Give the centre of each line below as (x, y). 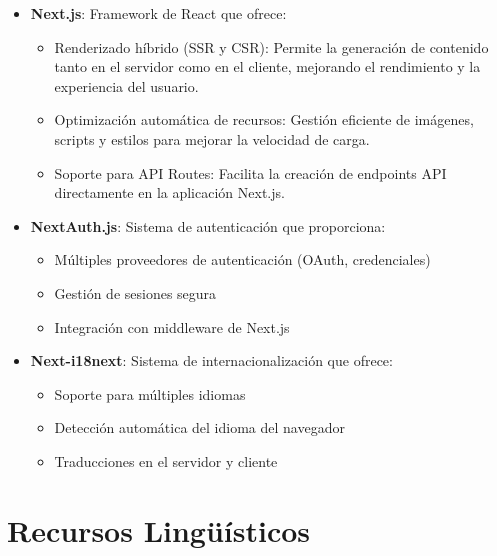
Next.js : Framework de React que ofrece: (158, 13)
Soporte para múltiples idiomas (150, 393)
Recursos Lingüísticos (159, 529)
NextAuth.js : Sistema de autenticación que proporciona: (208, 225)
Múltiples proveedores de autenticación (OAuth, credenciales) (242, 259)
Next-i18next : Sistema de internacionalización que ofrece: (211, 360)
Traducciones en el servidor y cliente (166, 460)
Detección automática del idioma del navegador (199, 427)
